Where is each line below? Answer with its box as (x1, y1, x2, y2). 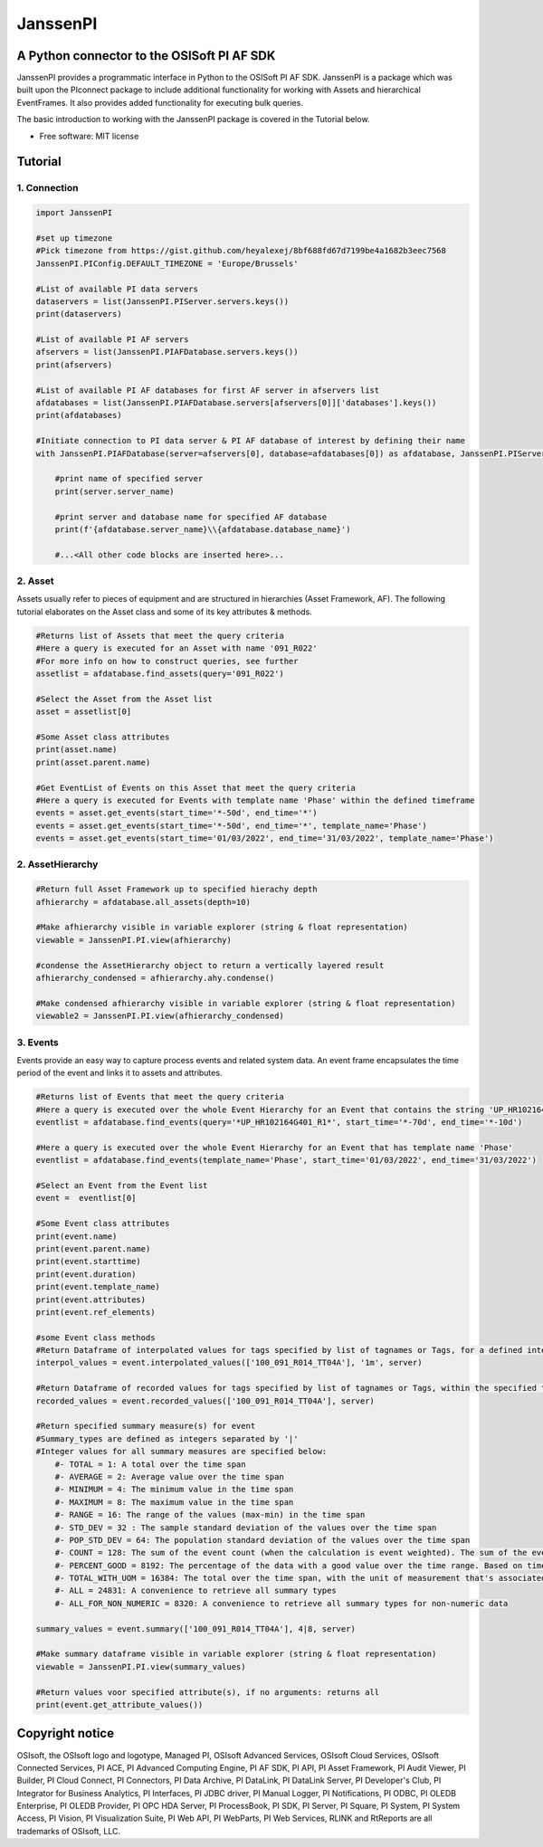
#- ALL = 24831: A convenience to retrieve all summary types (54, 1585, 337, 1596)
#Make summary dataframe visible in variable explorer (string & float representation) (35, 1649, 437, 1660)
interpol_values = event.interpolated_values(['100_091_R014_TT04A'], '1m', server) (35, 1357, 423, 1368)
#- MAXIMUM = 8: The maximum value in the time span (54, 1497, 294, 1507)
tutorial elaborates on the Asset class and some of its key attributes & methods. (16, 606, 312, 617)
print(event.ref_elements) (35, 1307, 156, 1317)
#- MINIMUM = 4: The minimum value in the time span (54, 1484, 294, 1495)
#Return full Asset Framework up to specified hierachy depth (35, 884, 318, 895)
